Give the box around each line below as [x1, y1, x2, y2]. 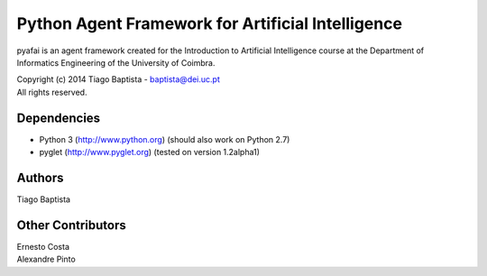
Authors [16, 170, 64, 185]
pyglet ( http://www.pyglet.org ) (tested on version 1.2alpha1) [39, 147, 261, 158]
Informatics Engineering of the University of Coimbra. [16, 57, 216, 68]
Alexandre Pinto [16, 253, 76, 265]
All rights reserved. [16, 87, 87, 97]
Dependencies [16, 110, 101, 125]
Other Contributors [16, 217, 126, 233]
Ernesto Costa [16, 241, 70, 252]
